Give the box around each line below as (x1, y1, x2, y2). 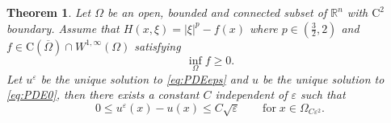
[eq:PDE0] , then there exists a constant (6, 86, 200, 103)
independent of (215, 86, 288, 103)
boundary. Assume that (6, 19, 120, 36)
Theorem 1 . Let (6, 4, 91, 20)
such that (301, 86, 346, 103)
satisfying (134, 37, 181, 54)
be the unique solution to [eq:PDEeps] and (40, 70, 249, 87)
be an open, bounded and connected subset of (107, 4, 327, 20)
